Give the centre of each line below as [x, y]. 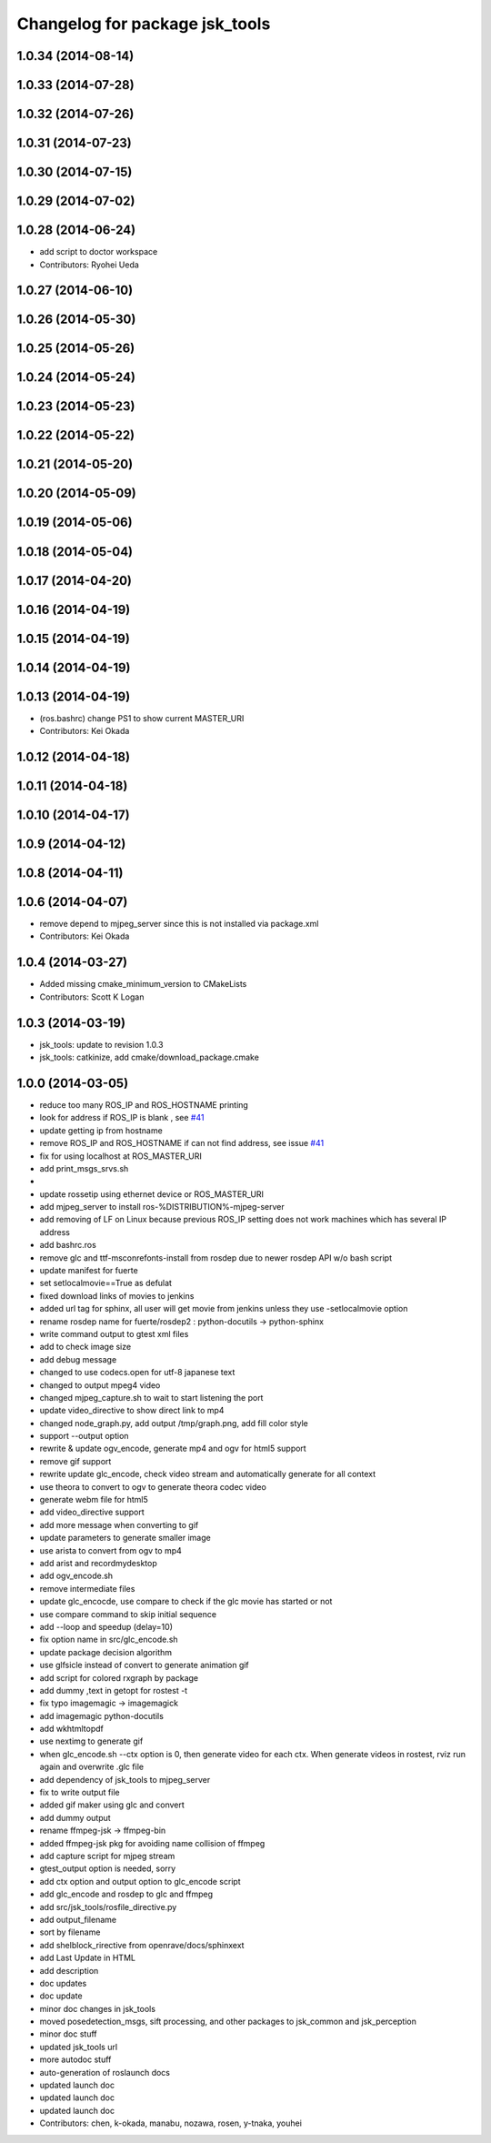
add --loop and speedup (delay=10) [106, 1626]
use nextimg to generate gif [91, 1741]
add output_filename [78, 1919]
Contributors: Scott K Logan [92, 997]
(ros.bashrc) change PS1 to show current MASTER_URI [142, 718]
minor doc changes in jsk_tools [98, 2008]
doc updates [63, 1983]
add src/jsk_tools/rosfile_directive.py [108, 1907]
